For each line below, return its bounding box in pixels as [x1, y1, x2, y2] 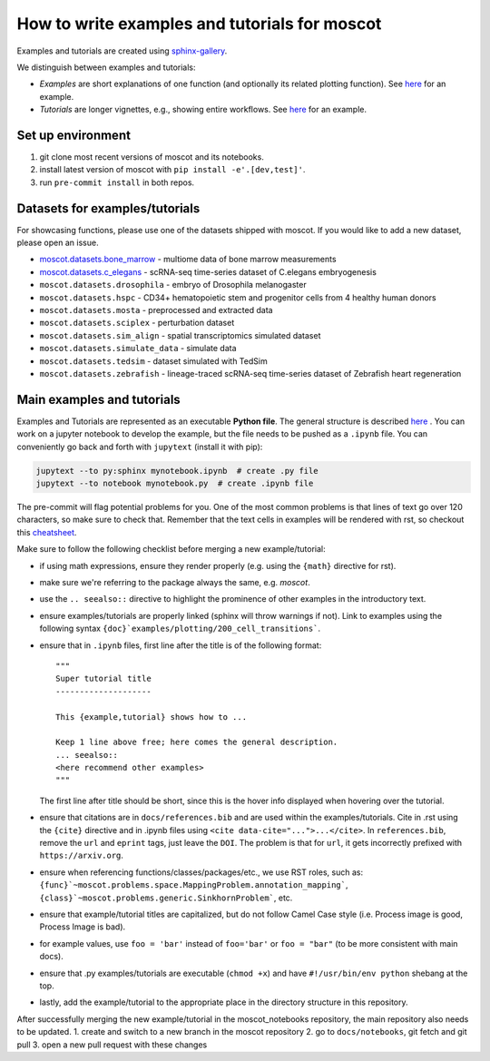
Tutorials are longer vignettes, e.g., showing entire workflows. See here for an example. [39, 104, 367, 115]
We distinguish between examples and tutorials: [16, 62, 196, 73]
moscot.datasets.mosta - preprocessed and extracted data [39, 305, 273, 316]
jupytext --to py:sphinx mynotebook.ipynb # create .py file [35, 466, 318, 476]
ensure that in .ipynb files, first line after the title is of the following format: [39, 640, 322, 651]
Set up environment [16, 127, 132, 142]
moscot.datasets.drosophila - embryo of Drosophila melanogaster [39, 280, 308, 290]
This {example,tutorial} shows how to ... [55, 712, 248, 722]
